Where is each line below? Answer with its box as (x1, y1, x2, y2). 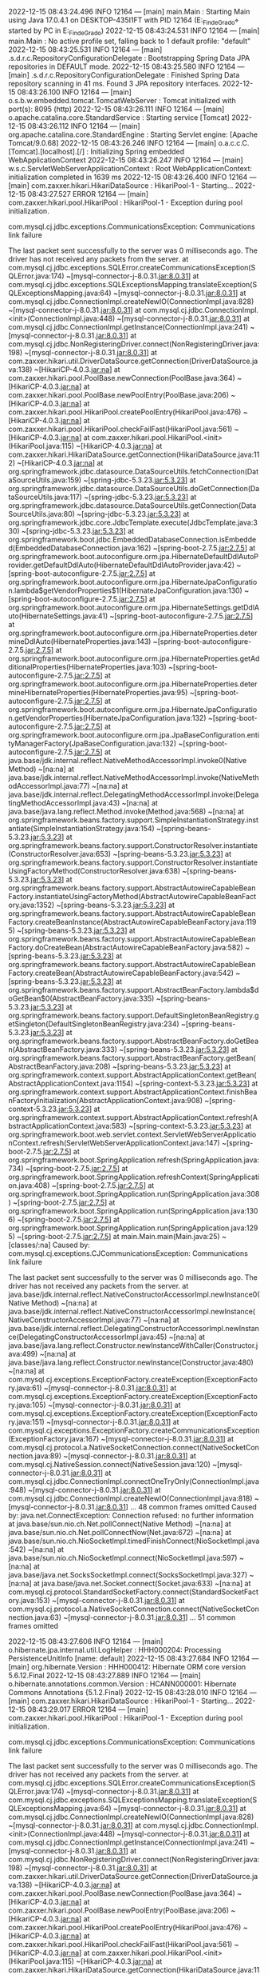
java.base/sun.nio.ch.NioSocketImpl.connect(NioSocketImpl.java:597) (8, 1553, 238, 1562)
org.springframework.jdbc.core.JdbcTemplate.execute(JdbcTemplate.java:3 (8, 518, 258, 527)
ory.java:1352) (8, 900, 55, 910)
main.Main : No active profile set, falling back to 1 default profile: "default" (8, 36, 251, 46)
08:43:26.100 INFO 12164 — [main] (17, 87, 132, 97)
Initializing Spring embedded (90, 146, 185, 156)
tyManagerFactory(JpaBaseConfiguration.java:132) (8, 738, 177, 748)
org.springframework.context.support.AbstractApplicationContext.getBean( (8, 1069, 257, 1079)
